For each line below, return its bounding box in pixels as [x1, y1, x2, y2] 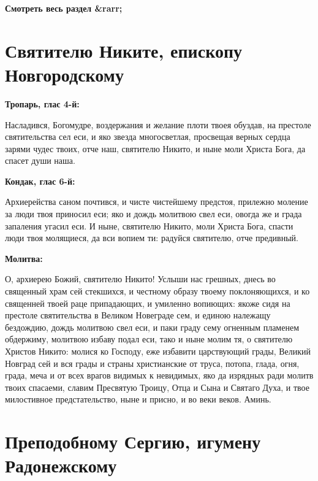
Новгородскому [5, 61, 124, 87]
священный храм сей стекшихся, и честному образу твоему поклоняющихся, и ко [5, 285, 310, 298]
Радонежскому [5, 453, 117, 478]
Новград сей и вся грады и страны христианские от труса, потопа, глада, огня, [5, 356, 300, 369]
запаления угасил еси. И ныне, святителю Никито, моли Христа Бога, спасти [5, 219, 293, 232]
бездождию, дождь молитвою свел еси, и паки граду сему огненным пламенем [5, 320, 299, 333]
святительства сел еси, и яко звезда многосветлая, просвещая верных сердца [5, 130, 290, 143]
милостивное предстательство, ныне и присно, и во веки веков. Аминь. [5, 393, 271, 406]
